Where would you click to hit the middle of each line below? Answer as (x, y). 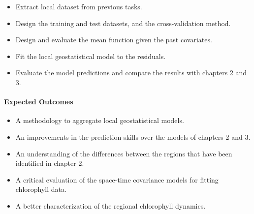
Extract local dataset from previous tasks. (79, 6)
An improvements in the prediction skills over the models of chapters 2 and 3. (133, 137)
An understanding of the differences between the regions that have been (124, 153)
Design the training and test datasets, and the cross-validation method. (123, 23)
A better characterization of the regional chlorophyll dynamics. (111, 205)
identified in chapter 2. (50, 163)
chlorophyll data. (41, 189)
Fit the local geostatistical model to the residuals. (91, 56)
